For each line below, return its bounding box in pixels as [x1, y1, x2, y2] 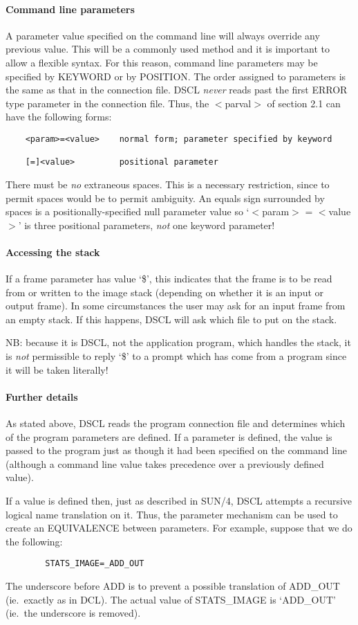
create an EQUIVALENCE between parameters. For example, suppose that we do [6, 520, 352, 535]
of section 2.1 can [267, 96, 341, 110]
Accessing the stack [6, 244, 100, 259]
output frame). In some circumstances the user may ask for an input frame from [6, 298, 346, 313]
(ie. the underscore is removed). [6, 606, 141, 620]
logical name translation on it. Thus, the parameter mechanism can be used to [6, 507, 338, 521]
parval [225, 96, 252, 110]
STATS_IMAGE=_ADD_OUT [45, 559, 144, 569]
